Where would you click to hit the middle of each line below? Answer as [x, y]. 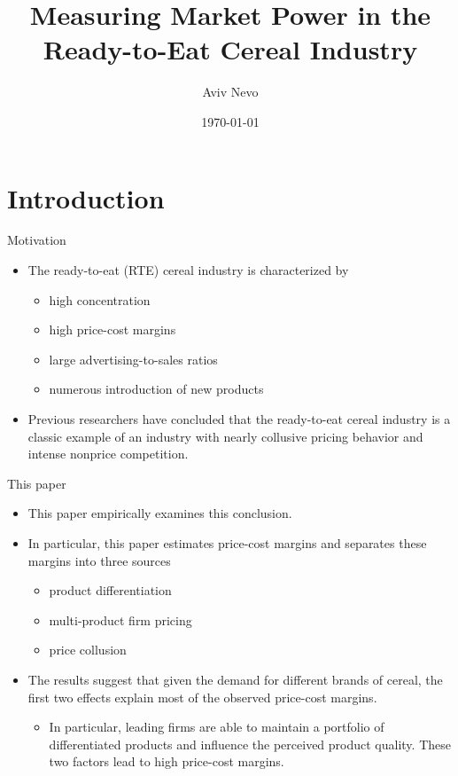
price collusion [88, 650]
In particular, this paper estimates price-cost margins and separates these [227, 542]
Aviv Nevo [230, 92]
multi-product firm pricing [120, 619]
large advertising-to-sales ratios [133, 359]
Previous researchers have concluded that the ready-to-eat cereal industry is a [239, 419]
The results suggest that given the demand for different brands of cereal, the [235, 679]
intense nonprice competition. [108, 454]
